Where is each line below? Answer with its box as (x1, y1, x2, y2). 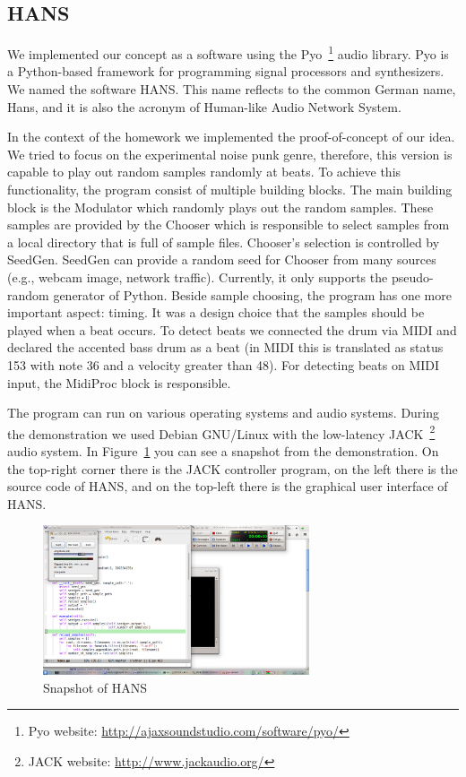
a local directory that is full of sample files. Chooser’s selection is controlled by (7, 232, 440, 251)
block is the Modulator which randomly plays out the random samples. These (7, 197, 434, 216)
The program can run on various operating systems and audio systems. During (7, 403, 440, 422)
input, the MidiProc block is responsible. (7, 373, 231, 392)
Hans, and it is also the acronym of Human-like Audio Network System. (7, 97, 401, 116)
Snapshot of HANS (43, 678, 147, 696)
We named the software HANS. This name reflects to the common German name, (7, 80, 456, 99)
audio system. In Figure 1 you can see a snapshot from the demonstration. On (7, 441, 439, 460)
